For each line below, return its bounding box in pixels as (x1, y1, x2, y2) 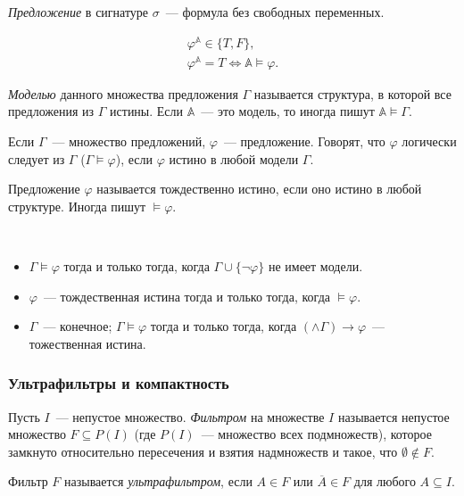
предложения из (8, 102, 95, 120)
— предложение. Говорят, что (223, 132, 385, 150)
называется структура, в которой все (253, 84, 452, 103)
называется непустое (337, 407, 450, 426)
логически (402, 132, 457, 150)
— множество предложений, (52, 132, 206, 150)
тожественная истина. (29, 334, 146, 352)
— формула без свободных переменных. (165, 3, 385, 21)
